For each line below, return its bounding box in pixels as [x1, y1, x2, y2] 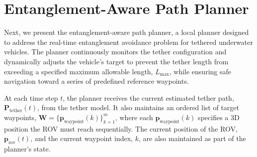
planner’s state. [4, 144, 51, 154]
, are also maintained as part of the [138, 133, 246, 144]
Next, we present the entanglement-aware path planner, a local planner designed [4, 27, 249, 37]
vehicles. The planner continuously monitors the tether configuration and [4, 46, 227, 57]
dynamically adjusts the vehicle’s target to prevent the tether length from [4, 56, 229, 66]
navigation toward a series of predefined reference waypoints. [4, 76, 189, 86]
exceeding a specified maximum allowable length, [4, 66, 153, 76]
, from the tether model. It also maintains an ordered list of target [37, 102, 239, 113]
